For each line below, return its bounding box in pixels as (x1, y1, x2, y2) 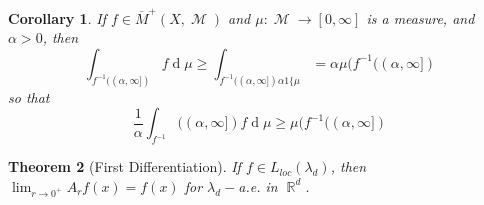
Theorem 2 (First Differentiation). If (8, 156, 241, 177)
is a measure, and (366, 7, 475, 28)
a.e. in (238, 175, 278, 196)
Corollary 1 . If (8, 7, 106, 28)
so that (8, 86, 50, 107)
